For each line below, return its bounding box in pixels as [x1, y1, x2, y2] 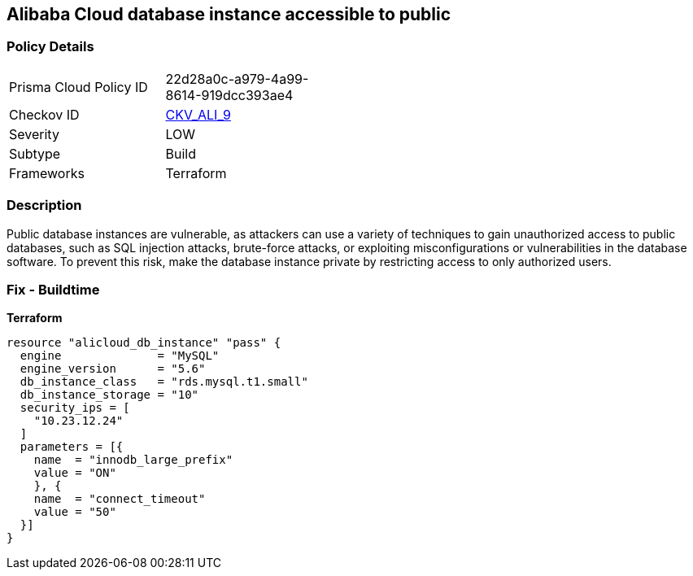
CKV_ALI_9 [165, 106, 231, 123]
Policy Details [7, 38, 94, 55]
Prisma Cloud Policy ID [9, 78, 148, 95]
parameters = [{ [20, 440, 124, 454]
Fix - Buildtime [7, 281, 100, 298]
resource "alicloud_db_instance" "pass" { [7, 336, 281, 350]
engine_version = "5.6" [20, 362, 206, 376]
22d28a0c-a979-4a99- [165, 70, 309, 87]
